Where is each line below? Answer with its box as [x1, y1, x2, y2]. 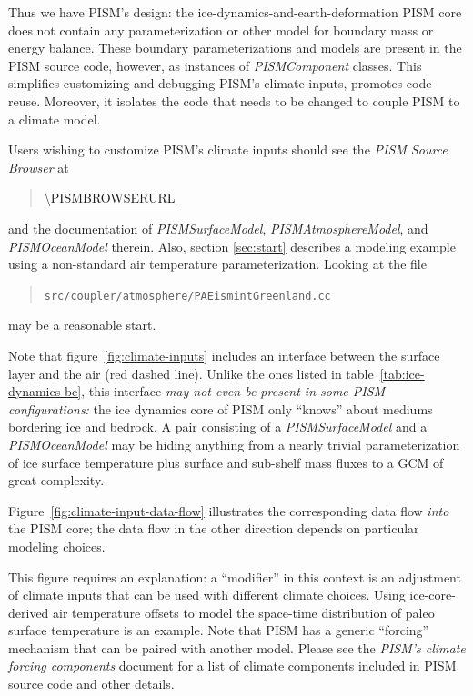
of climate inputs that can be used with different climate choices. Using [8, 585, 406, 604]
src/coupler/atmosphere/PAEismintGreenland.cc [44, 289, 331, 303]
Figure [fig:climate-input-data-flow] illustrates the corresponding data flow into [8, 501, 449, 520]
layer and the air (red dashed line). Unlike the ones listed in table [8, 363, 374, 383]
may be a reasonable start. [8, 315, 156, 334]
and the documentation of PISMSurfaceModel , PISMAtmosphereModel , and [8, 218, 428, 237]
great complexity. [8, 471, 105, 490]
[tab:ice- [379, 363, 425, 383]
